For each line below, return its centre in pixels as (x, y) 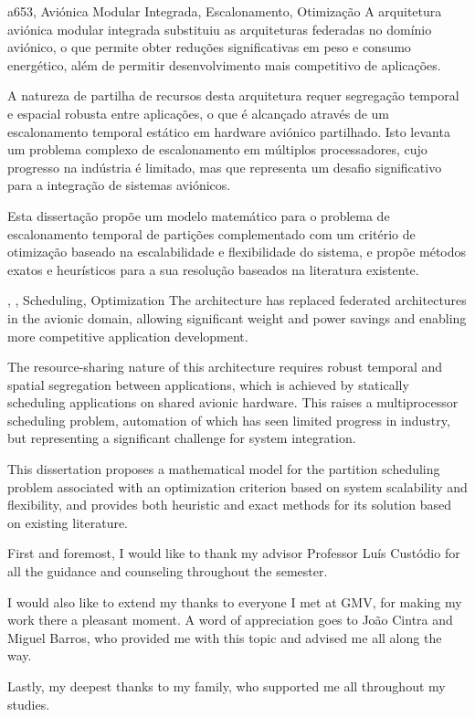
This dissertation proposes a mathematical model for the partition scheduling (224, 469)
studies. (29, 704)
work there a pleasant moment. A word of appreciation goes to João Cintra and (230, 620)
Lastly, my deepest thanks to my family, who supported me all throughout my (227, 686)
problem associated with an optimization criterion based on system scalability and (237, 486)
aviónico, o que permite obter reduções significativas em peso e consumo (209, 47)
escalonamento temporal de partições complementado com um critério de (211, 233)
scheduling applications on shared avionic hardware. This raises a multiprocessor (233, 402)
